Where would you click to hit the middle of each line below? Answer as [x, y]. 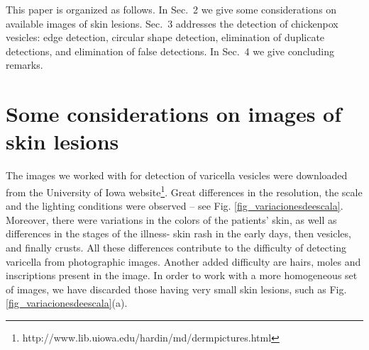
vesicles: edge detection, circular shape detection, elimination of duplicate [165, 37]
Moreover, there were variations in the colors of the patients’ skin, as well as [171, 219]
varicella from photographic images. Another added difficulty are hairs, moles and [183, 261]
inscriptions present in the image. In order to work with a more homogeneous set [182, 275]
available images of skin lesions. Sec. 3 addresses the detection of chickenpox [172, 23]
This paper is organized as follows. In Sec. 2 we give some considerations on [171, 9]
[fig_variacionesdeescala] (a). [67, 303]
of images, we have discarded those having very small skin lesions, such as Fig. [176, 289]
